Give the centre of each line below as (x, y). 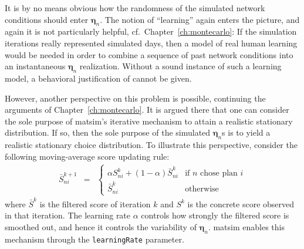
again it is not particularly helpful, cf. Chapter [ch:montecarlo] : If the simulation (151, 31)
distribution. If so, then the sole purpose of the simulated (108, 132)
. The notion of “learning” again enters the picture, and (200, 19)
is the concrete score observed (241, 203)
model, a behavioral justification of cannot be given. (98, 78)
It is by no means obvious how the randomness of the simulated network (135, 8)
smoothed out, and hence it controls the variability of (101, 226)
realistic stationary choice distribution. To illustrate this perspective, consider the (151, 145)
